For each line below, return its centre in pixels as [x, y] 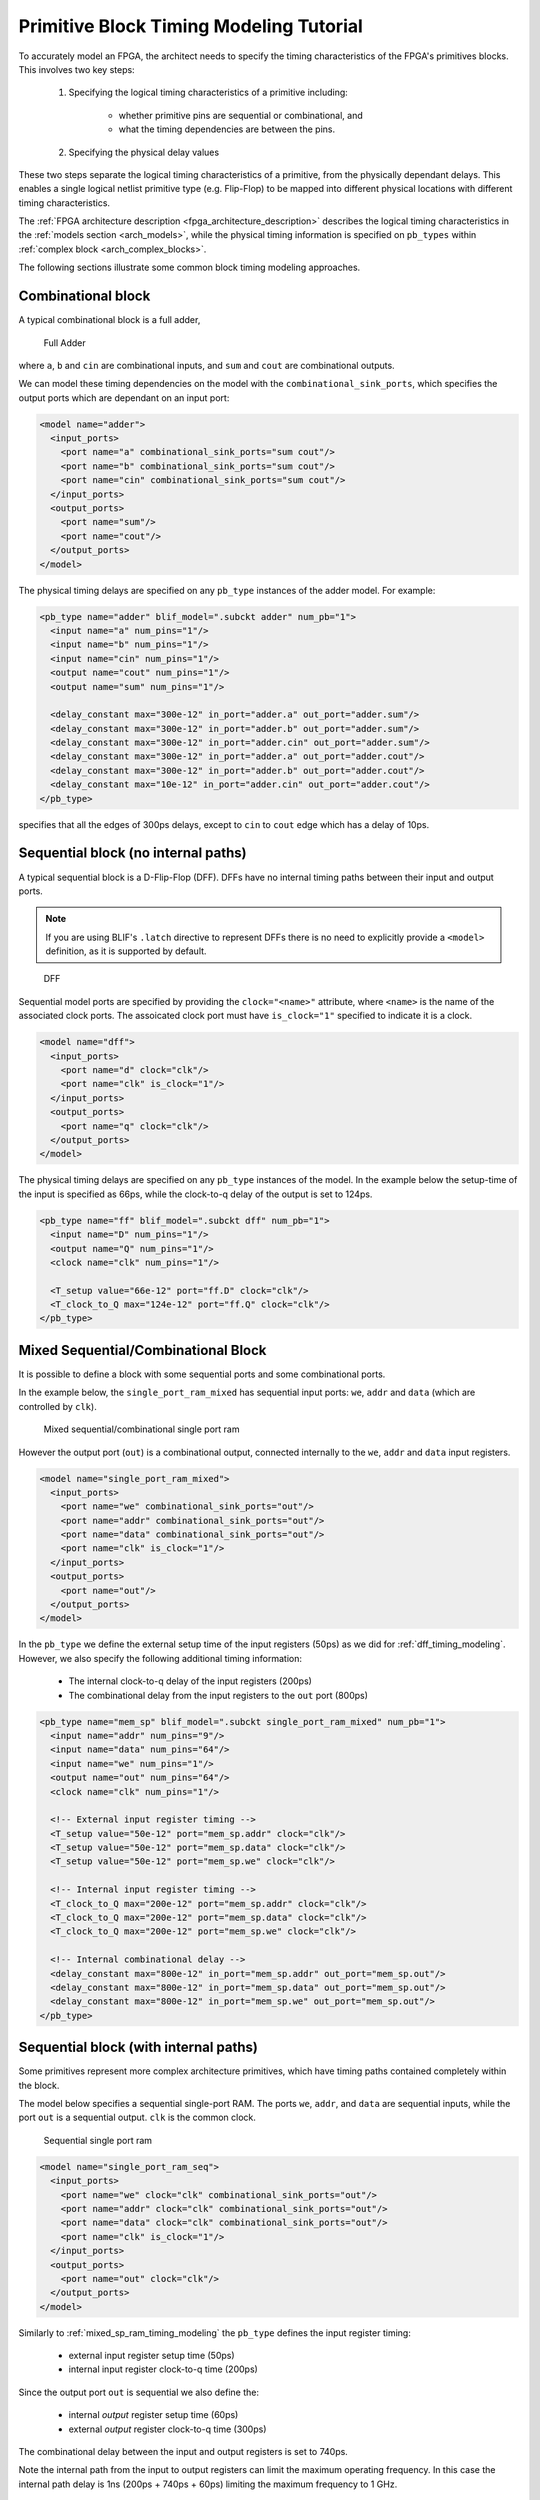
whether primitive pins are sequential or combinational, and [241, 115]
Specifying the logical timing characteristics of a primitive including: [208, 92]
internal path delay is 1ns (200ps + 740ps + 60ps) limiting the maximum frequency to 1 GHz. [208, 2484]
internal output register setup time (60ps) [153, 2415]
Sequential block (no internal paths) [132, 853]
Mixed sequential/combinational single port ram [141, 1429]
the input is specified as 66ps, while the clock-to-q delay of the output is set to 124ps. [195, 1194]
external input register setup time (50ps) [151, 2356]
